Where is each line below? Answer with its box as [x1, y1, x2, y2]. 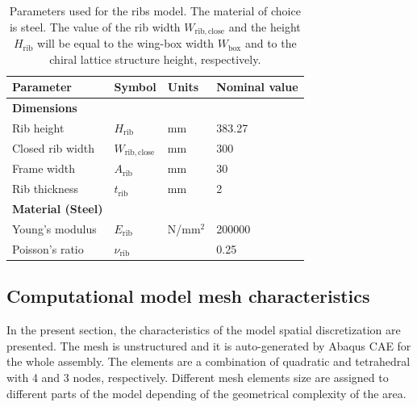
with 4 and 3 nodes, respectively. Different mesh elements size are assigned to [6, 368, 389, 385]
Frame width [12, 160, 76, 177]
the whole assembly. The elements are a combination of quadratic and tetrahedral [6, 353, 411, 370]
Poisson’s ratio [12, 240, 84, 257]
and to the [244, 35, 297, 52]
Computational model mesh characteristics [6, 283, 370, 308]
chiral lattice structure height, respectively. [49, 50, 261, 67]
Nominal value [216, 78, 298, 95]
